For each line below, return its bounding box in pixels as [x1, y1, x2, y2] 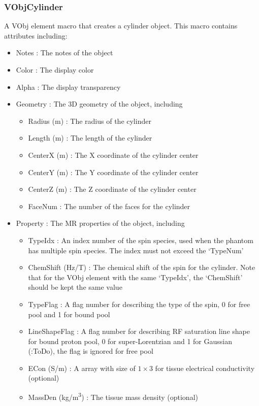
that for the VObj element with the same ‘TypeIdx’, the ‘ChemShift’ [28, 272, 243, 282]
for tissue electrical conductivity [155, 362, 255, 373]
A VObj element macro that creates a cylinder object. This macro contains [4, 20, 238, 31]
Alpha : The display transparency [16, 81, 121, 92]
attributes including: [4, 30, 68, 41]
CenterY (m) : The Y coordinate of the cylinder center [28, 166, 199, 177]
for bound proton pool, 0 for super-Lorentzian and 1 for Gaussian [28, 335, 232, 346]
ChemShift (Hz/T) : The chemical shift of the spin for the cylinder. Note [28, 262, 255, 273]
